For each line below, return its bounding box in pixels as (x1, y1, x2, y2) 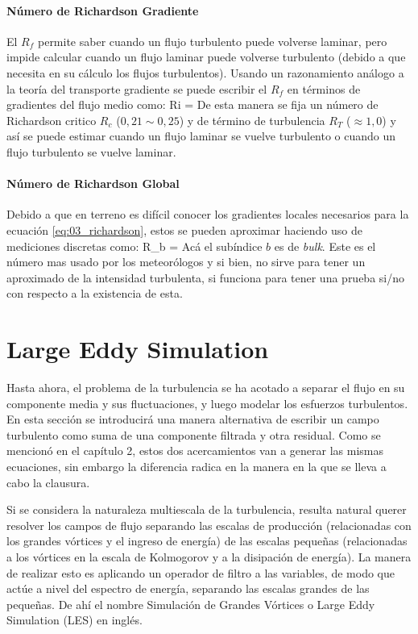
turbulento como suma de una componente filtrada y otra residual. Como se (6, 426, 381, 443)
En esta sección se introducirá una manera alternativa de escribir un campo (6, 411, 379, 428)
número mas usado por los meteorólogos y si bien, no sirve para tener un (6, 253, 366, 270)
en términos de (287, 80, 361, 97)
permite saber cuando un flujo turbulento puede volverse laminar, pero (37, 32, 387, 49)
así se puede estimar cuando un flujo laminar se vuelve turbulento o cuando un (6, 127, 396, 144)
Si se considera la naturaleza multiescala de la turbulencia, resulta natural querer (6, 501, 407, 518)
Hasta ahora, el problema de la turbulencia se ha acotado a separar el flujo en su (6, 379, 405, 396)
